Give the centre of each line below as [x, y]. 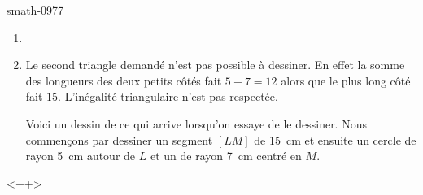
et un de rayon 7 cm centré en [226, 156]
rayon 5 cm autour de [81, 156]
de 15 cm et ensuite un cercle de [335, 139]
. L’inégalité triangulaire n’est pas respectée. [168, 96]
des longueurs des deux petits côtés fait [124, 80]
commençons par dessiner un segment [119, 139]
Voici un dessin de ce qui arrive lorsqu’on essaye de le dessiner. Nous [196, 123]
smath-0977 [35, 10]
